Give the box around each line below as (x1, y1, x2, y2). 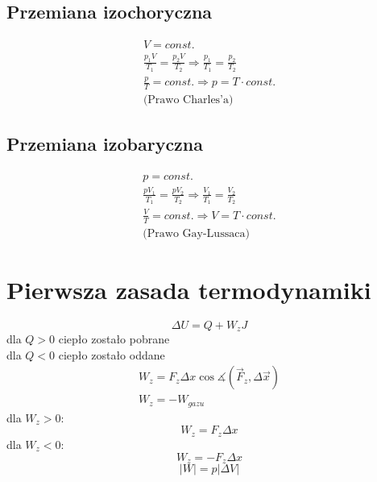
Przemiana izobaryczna (6, 131, 203, 156)
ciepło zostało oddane (58, 346, 165, 363)
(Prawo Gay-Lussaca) (143, 227, 250, 239)
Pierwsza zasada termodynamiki (6, 272, 371, 305)
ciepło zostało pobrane (58, 330, 170, 347)
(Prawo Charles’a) (143, 93, 234, 106)
